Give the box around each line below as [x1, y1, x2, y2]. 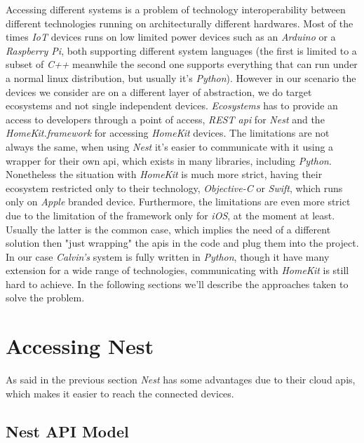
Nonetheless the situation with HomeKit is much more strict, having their [6, 167, 323, 182]
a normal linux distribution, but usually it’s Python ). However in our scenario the [6, 70, 356, 85]
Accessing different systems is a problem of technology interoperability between [6, 2, 346, 16]
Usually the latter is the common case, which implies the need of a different [6, 221, 331, 236]
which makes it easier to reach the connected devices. [6, 386, 234, 400]
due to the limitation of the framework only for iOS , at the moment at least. [6, 207, 335, 222]
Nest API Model [6, 420, 129, 442]
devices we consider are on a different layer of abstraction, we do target [6, 84, 312, 99]
